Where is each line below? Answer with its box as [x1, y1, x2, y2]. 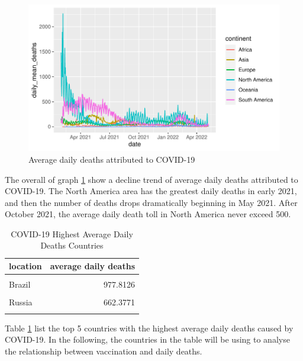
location [9, 260, 42, 272]
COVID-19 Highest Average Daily [11, 227, 133, 240]
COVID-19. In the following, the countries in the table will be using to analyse [5, 333, 290, 346]
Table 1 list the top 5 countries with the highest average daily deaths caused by [5, 321, 294, 334]
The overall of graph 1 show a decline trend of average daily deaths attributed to [5, 173, 298, 185]
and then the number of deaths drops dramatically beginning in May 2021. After [5, 196, 298, 208]
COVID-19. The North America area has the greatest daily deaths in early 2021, [5, 185, 297, 197]
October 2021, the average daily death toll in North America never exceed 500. [5, 208, 291, 220]
